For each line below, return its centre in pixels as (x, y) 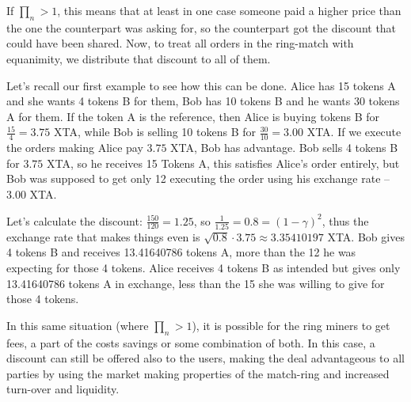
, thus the (345, 220)
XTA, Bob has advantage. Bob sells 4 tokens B (284, 148)
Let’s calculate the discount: (74, 220)
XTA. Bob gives (366, 236)
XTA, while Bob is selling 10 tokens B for (155, 132)
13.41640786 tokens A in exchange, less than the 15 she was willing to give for (196, 283)
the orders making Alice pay (75, 148)
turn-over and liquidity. (63, 389)
